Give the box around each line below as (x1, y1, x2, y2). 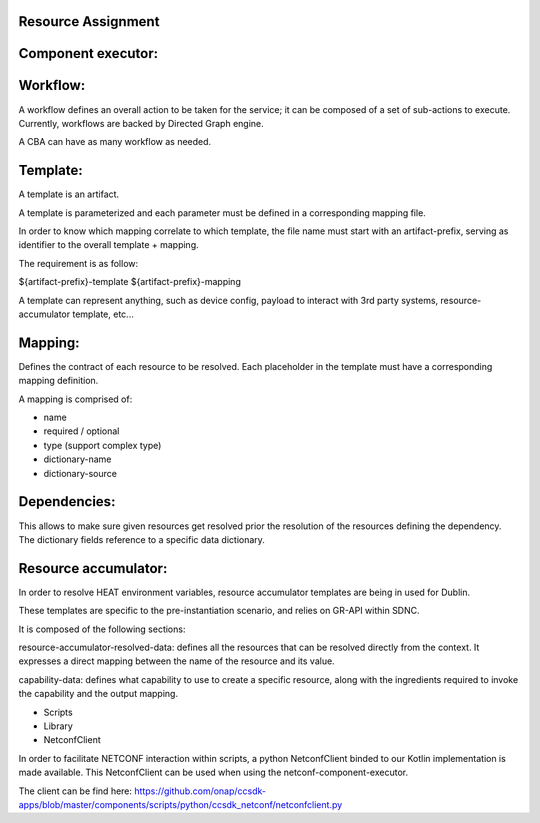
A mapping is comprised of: (18, 393, 133, 405)
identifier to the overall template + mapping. (18, 239, 199, 251)
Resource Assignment (18, 13, 160, 30)
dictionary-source (43, 467, 117, 479)
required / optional (43, 425, 120, 437)
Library (43, 720, 74, 732)
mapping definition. (18, 375, 99, 387)
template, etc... (71, 308, 134, 320)
